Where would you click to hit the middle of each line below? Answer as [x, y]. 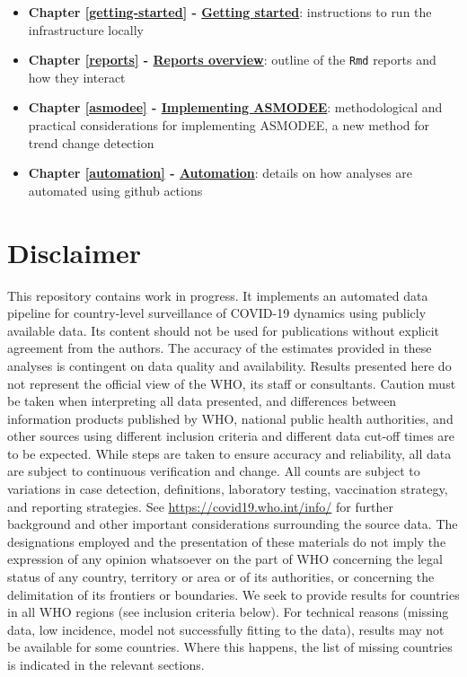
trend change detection [91, 142]
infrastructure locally [86, 29]
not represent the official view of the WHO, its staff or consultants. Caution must [232, 383]
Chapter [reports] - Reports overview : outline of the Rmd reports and [232, 60]
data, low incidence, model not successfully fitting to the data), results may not [226, 629]
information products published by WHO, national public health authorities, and [230, 418]
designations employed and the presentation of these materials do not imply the [227, 541]
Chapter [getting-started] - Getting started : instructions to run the [230, 12]
